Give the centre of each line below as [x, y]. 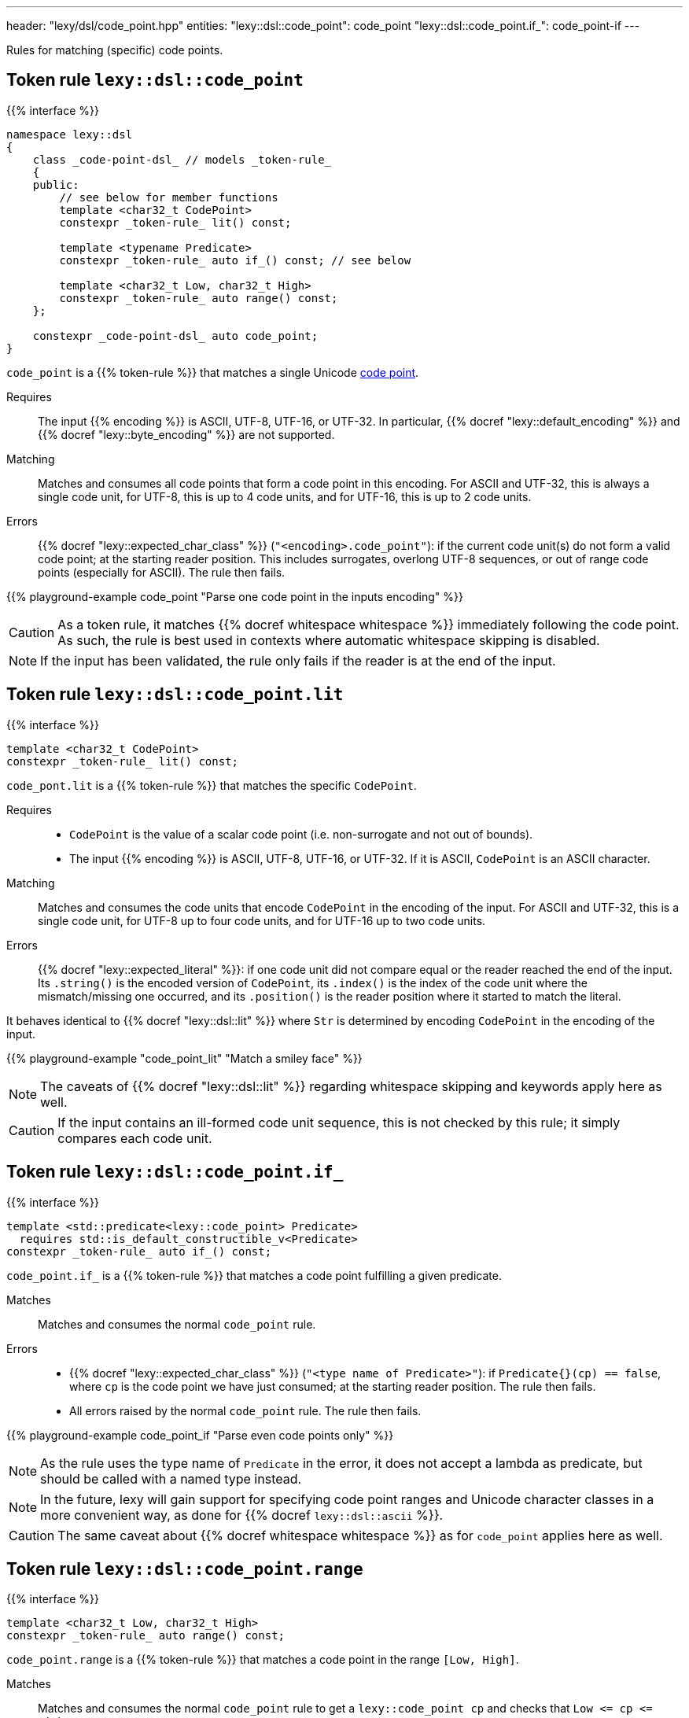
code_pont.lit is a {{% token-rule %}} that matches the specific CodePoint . [212, 785]
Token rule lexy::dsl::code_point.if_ [175, 1172]
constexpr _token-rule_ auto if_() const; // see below [235, 260]
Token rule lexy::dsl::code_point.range [185, 1569]
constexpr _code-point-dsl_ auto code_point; [175, 335]
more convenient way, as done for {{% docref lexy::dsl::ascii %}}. [242, 1515]
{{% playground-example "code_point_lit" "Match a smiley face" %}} [184, 1058]
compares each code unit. [135, 1138]
